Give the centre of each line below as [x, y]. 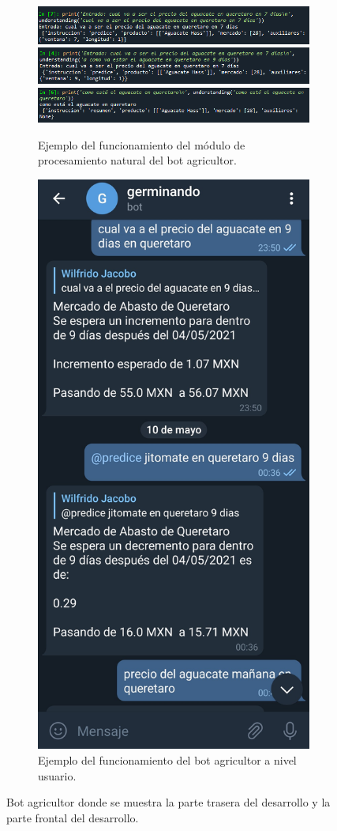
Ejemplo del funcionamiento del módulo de [142, 144]
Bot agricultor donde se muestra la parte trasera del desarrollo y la [168, 802]
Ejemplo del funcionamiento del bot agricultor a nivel [167, 760]
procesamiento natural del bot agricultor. [137, 160]
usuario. [57, 775]
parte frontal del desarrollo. [73, 817]
